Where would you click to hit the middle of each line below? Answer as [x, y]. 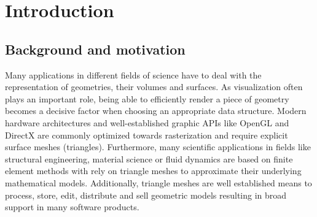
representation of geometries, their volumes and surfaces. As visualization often [154, 87]
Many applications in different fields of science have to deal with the [133, 74]
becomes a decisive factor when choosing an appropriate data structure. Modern [156, 111]
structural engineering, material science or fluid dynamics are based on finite [149, 158]
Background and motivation [95, 49]
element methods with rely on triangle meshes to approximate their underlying [153, 171]
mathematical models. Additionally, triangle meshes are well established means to [158, 182]
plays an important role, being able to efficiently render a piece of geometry [147, 98]
